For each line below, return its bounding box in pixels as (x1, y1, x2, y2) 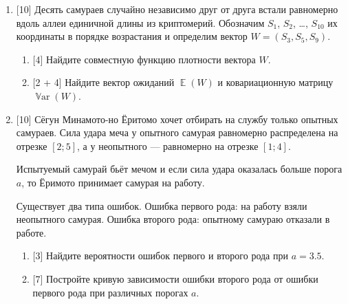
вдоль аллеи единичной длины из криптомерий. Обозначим (16, 15, 265, 30)
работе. (16, 225, 47, 239)
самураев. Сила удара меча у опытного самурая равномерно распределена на (16, 125, 338, 140)
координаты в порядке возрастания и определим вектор (16, 29, 248, 43)
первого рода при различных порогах (32, 285, 188, 299)
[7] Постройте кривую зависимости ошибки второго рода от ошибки (32, 271, 318, 285)
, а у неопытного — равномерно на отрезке (77, 138, 259, 153)
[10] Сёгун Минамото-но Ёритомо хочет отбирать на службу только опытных (16, 111, 338, 126)
